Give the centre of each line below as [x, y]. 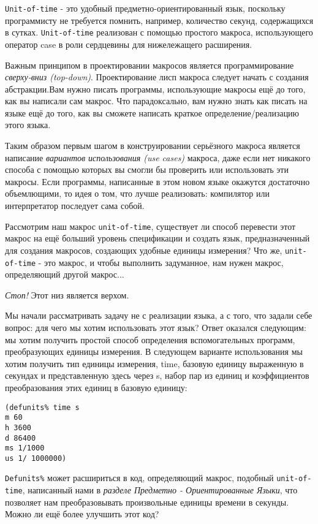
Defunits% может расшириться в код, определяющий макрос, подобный [139, 478]
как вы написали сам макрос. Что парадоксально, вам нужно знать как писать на [156, 101]
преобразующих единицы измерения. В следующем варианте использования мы [154, 351]
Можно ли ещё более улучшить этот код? [82, 514]
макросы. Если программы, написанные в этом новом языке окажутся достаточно [157, 181]
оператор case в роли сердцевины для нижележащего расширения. [129, 44]
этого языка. [28, 125]
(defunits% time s [42, 407]
